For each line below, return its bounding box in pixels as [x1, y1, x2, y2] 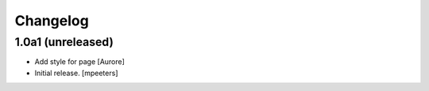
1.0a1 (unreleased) [14, 35, 114, 49]
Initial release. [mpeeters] [34, 68, 118, 78]
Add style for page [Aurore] [34, 57, 125, 66]
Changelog [14, 12, 89, 29]
